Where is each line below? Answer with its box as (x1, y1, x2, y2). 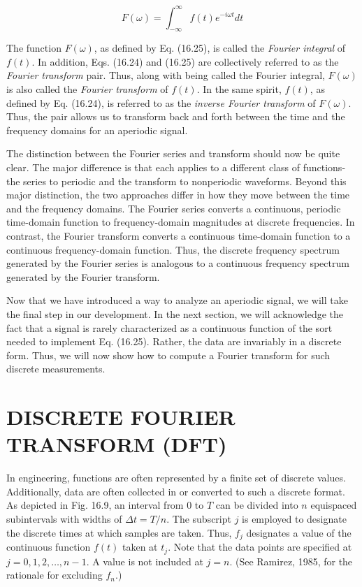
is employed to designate (242, 512, 347, 526)
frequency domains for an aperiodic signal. (6, 122, 188, 137)
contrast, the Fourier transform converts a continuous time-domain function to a (6, 229, 351, 243)
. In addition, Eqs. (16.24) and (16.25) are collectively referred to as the (31, 54, 339, 68)
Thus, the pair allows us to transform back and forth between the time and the (6, 109, 345, 124)
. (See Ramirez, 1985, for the (229, 553, 353, 568)
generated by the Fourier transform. (6, 269, 160, 284)
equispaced (310, 498, 357, 512)
